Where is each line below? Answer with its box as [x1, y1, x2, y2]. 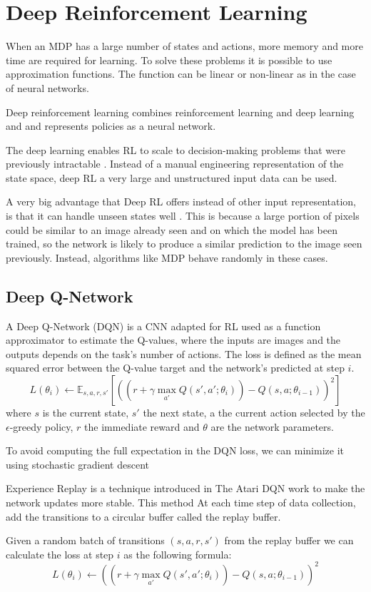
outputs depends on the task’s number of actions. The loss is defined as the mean [6, 346, 362, 361]
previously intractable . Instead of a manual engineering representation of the [6, 156, 344, 171]
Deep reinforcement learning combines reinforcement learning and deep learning [6, 104, 355, 119]
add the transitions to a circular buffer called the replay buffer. [6, 509, 281, 524]
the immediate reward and [84, 419, 200, 434]
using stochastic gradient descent [6, 456, 149, 471]
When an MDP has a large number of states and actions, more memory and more [6, 39, 363, 53]
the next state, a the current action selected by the [143, 405, 365, 420]
